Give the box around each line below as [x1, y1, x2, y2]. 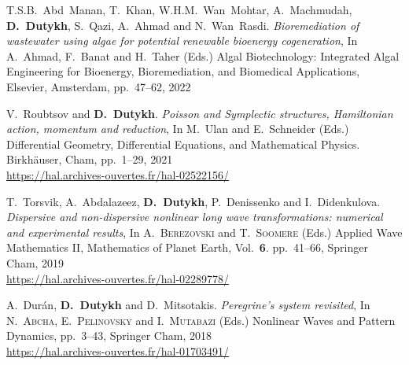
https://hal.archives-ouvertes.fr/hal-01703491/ [6, 342, 230, 359]
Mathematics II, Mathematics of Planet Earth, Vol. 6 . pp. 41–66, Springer [6, 239, 368, 256]
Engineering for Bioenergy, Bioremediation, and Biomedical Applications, [6, 63, 360, 79]
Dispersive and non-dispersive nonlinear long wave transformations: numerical [6, 208, 383, 225]
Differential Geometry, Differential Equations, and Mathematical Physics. [6, 135, 360, 152]
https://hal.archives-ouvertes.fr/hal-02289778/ [6, 270, 230, 286]
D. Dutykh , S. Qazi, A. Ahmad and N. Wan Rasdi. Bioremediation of [6, 17, 359, 33]
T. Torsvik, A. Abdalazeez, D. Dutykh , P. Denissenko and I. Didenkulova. [6, 193, 381, 209]
